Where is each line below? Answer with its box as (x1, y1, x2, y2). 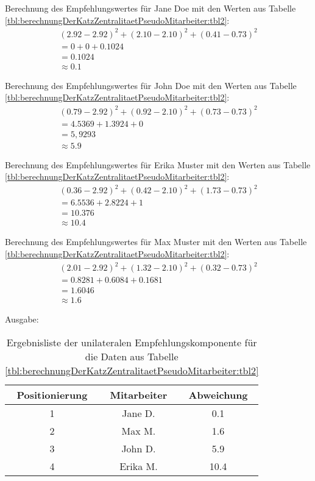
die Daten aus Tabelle (85, 349, 179, 363)
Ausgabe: (5, 313, 39, 326)
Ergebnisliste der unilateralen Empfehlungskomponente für (6, 335, 257, 349)
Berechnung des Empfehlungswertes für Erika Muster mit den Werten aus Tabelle (5, 158, 311, 171)
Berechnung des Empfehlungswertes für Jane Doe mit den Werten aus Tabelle (5, 2, 296, 14)
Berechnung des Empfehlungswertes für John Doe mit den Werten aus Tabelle (5, 79, 297, 91)
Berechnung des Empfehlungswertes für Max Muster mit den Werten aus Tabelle (5, 235, 307, 248)
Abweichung (188, 387, 248, 402)
